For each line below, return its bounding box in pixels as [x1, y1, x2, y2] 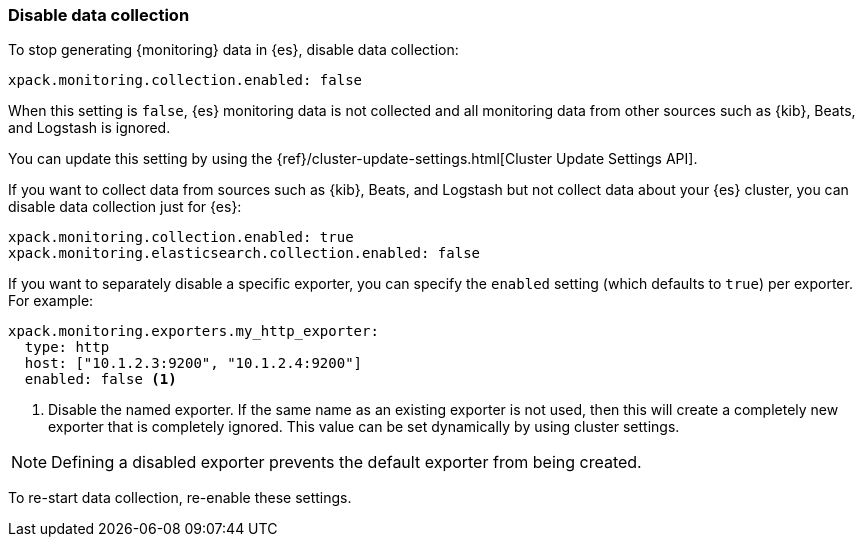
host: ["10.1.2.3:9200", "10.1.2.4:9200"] [24, 355, 363, 372]
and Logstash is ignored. [8, 119, 171, 137]
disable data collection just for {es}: [8, 198, 242, 216]
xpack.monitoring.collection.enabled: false [8, 72, 363, 89]
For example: [8, 292, 94, 310]
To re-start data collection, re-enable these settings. [8, 489, 352, 507]
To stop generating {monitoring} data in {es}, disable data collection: [8, 41, 459, 59]
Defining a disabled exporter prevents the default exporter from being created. [51, 452, 642, 473]
